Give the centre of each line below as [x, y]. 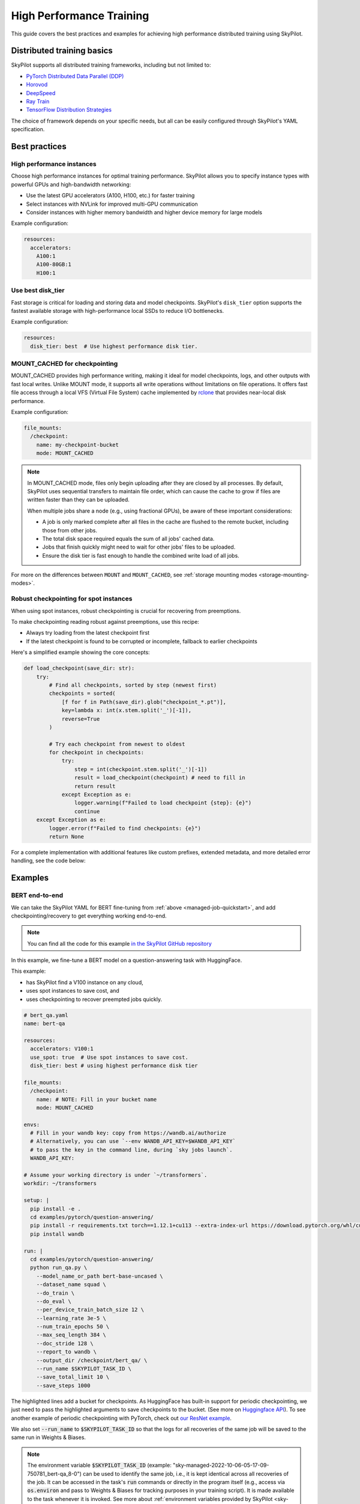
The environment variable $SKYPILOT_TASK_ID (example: [100, 1465]
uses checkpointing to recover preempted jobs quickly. [94, 999]
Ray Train [38, 102]
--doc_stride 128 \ [65, 1343]
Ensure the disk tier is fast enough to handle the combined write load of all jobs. [141, 555]
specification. [28, 129]
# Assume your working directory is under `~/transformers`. [115, 1175]
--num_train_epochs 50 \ [73, 1327]
